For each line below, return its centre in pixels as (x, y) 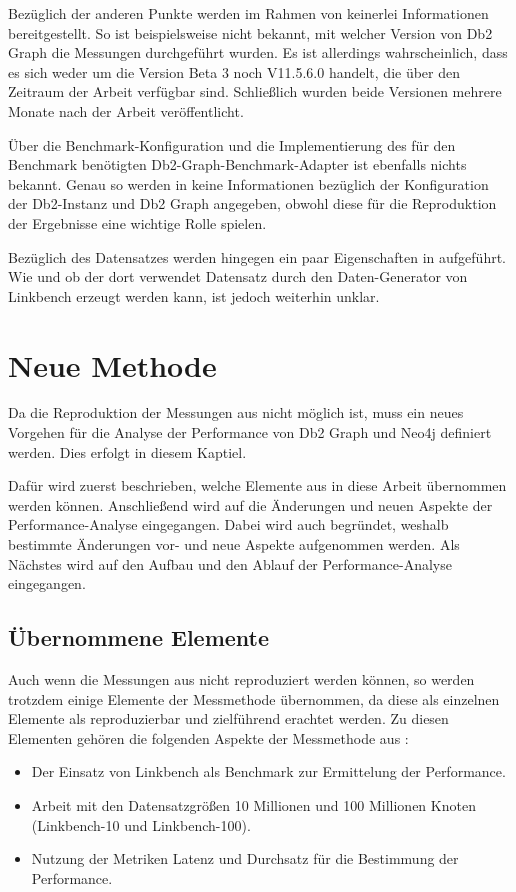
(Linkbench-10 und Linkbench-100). (141, 824)
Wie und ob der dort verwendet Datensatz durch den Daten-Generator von (238, 276)
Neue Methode (112, 364)
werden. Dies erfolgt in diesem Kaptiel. (127, 451)
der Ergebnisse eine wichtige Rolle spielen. (137, 222)
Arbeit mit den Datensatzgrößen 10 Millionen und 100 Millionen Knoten (253, 804)
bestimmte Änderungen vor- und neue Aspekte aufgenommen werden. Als (234, 544)
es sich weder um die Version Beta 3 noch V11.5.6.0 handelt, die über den (234, 71)
